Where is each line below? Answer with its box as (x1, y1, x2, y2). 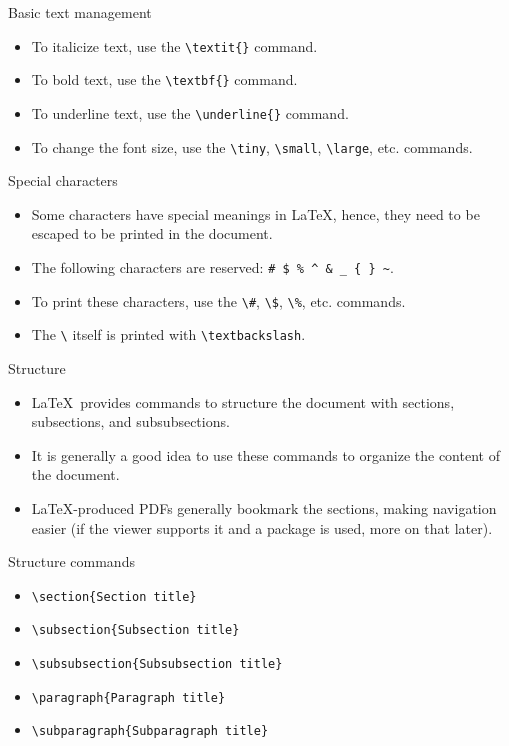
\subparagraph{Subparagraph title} (31, 724, 269, 739)
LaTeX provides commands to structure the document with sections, (31, 391, 455, 412)
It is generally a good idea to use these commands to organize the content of (31, 444, 500, 465)
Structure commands (8, 551, 135, 572)
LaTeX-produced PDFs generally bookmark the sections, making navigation (31, 497, 497, 518)
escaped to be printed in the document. (31, 223, 273, 244)
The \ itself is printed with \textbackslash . (31, 324, 306, 345)
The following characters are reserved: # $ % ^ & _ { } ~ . (31, 257, 394, 277)
